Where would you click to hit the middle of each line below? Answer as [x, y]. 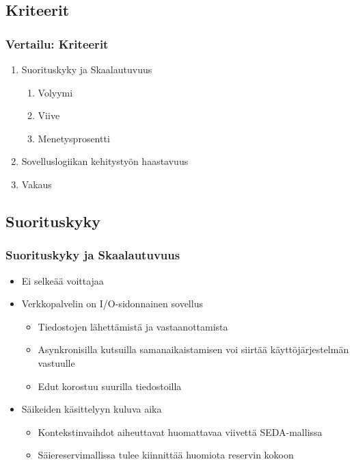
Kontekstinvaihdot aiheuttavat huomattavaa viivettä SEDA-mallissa [180, 431]
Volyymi [55, 92]
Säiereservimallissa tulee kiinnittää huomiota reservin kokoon [166, 455]
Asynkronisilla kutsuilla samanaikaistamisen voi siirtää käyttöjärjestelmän [193, 349]
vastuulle [56, 362]
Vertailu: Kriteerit [57, 43]
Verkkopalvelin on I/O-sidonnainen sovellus [112, 304]
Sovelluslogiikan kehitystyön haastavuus [105, 161]
